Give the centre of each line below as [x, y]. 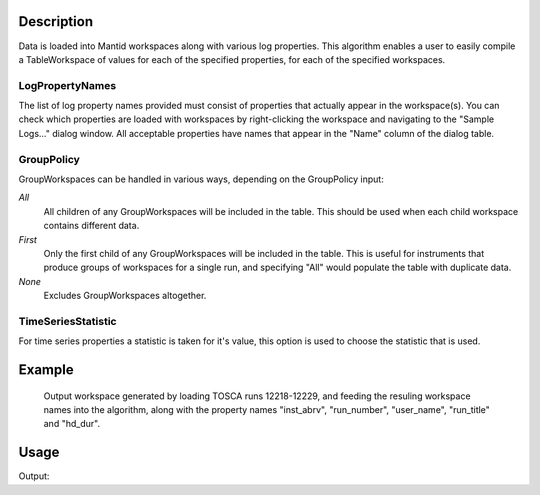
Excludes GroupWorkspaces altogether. [125, 296]
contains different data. [91, 226]
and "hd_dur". [71, 424]
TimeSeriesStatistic [67, 321]
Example [46, 370]
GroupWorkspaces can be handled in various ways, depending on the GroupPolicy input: [201, 179]
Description [56, 21]
